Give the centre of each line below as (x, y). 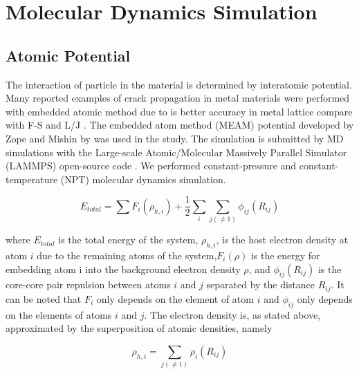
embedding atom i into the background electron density (123, 269)
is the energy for (285, 255)
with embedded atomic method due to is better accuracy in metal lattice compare (179, 111)
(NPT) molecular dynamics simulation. (143, 179)
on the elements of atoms (59, 314)
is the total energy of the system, (128, 240)
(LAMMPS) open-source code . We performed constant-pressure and (151, 166)
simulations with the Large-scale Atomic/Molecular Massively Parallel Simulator (176, 152)
